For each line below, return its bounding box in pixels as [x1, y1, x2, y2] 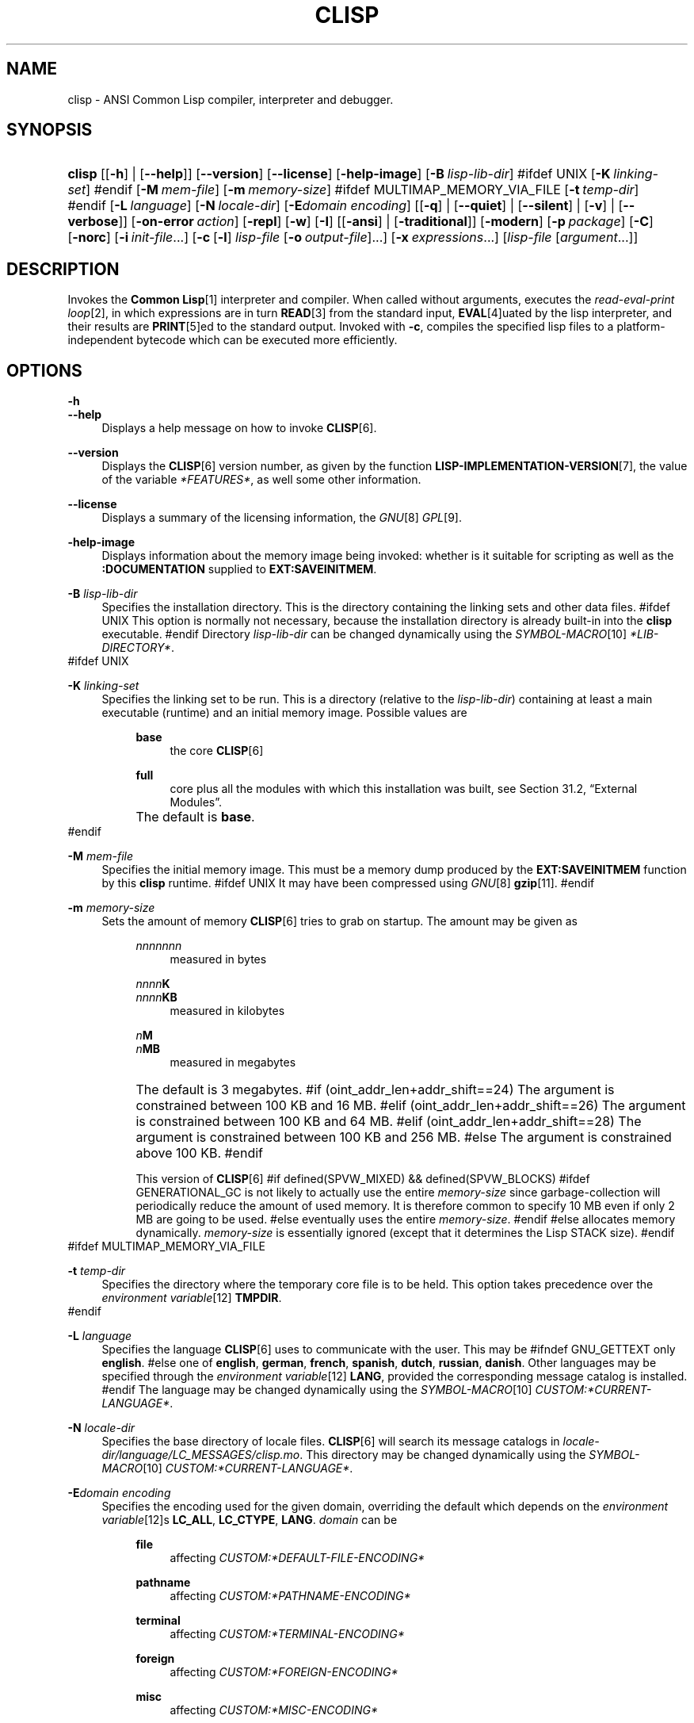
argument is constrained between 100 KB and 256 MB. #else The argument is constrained [135, 1129, 672, 1146]
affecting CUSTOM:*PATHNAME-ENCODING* [170, 1589, 411, 1603]
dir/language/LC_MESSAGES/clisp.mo [101, 1448, 300, 1462]
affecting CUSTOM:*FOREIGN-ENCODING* [170, 1665, 398, 1679]
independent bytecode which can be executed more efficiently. [67, 333, 398, 347]
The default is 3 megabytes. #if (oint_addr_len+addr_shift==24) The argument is [135, 1082, 615, 1098]
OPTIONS [6, 360, 82, 381]
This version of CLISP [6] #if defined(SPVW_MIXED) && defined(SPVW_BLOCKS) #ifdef [135, 1172, 590, 1186]
